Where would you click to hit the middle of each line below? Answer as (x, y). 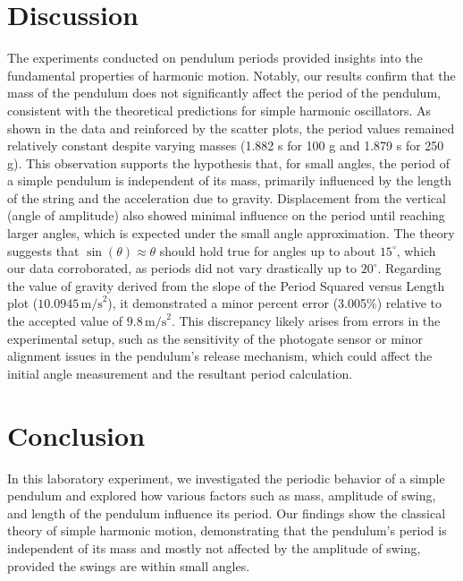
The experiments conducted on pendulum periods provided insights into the (215, 58)
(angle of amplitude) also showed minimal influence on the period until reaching (226, 215)
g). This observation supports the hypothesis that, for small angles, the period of (229, 162)
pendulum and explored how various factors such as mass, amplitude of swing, (222, 496)
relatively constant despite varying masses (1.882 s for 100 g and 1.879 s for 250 (226, 145)
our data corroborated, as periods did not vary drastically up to (182, 268)
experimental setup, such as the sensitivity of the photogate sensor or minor (215, 338)
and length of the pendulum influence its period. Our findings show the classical (227, 513)
